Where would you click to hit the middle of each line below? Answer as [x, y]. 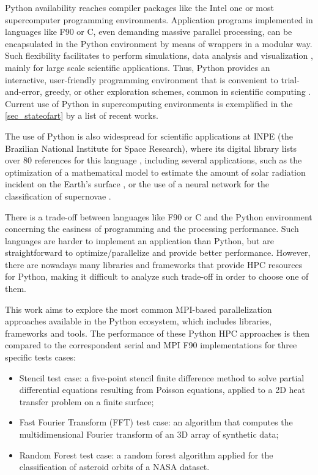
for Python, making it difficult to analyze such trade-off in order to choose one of [157, 276]
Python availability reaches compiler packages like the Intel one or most [139, 7]
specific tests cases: [40, 357]
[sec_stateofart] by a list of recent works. [82, 115]
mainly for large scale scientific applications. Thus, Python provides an [138, 67]
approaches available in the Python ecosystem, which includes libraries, [139, 321]
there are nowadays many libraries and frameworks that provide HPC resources [154, 264]
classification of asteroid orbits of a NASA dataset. [114, 467]
